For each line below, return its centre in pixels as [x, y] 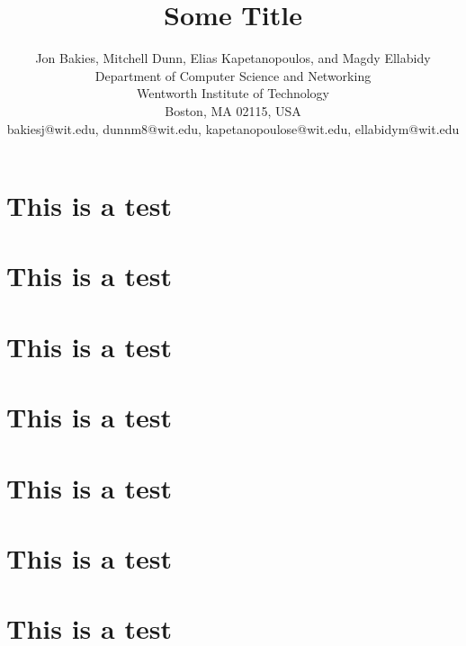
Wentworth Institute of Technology [233, 93]
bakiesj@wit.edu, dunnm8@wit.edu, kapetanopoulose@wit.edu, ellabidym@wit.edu [233, 128]
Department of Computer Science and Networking [233, 75]
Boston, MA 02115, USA [233, 110]
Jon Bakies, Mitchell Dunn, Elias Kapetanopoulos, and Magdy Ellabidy [233, 58]
